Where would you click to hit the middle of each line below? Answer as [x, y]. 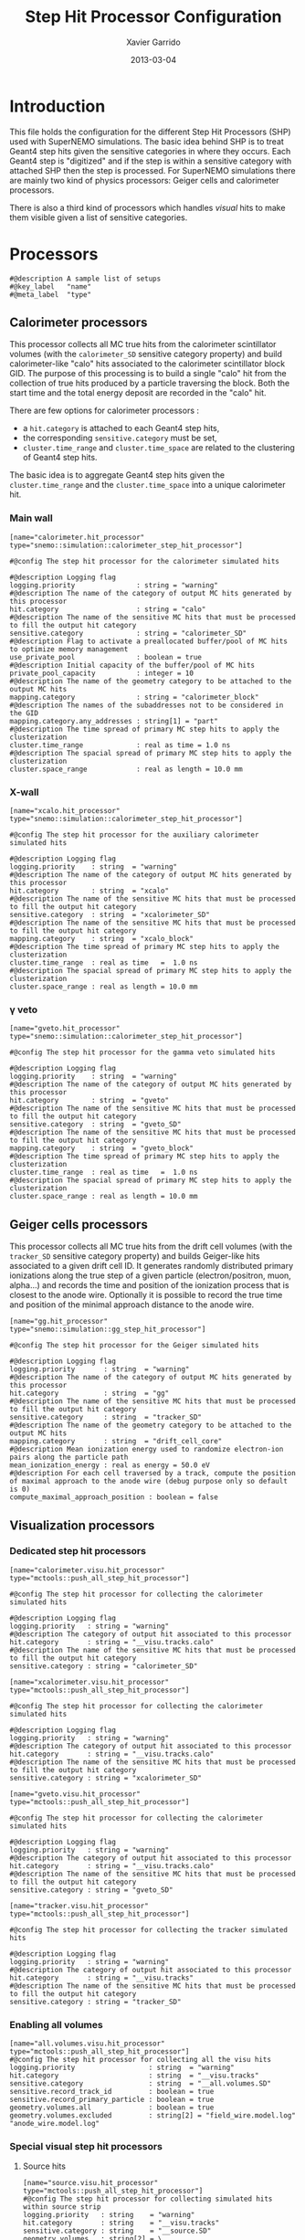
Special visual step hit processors [86, 2147]
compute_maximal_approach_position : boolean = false [114, 1497]
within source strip [62, 2207]
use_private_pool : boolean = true [106, 657]
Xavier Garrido [153, 42]
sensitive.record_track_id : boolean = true [112, 2092]
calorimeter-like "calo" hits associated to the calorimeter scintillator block [147, 364]
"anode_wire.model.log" [55, 2124]
